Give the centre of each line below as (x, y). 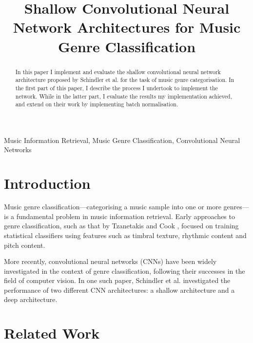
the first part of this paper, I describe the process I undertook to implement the (117, 88)
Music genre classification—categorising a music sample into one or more (113, 207)
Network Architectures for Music (127, 27)
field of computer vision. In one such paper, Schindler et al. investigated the (117, 280)
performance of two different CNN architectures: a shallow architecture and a (119, 290)
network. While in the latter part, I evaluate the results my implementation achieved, (124, 96)
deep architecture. (31, 299)
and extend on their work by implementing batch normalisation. (97, 104)
